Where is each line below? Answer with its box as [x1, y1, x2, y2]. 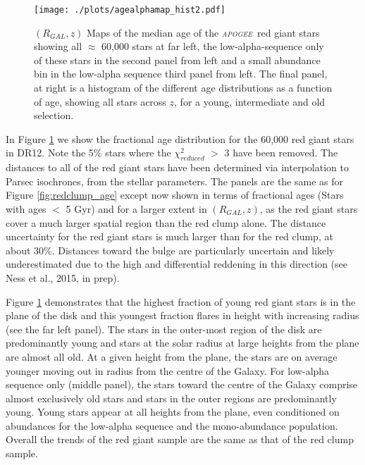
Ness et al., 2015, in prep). [6, 270, 120, 285]
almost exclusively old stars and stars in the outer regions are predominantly [6, 390, 337, 405]
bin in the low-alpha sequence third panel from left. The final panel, [34, 66, 328, 81]
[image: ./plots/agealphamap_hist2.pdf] [34, 5, 226, 15]
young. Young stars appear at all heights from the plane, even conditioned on [6, 404, 340, 419]
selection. [34, 108, 74, 123]
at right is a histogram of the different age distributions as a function [34, 80, 333, 95]
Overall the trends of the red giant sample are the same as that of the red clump [6, 432, 354, 447]
